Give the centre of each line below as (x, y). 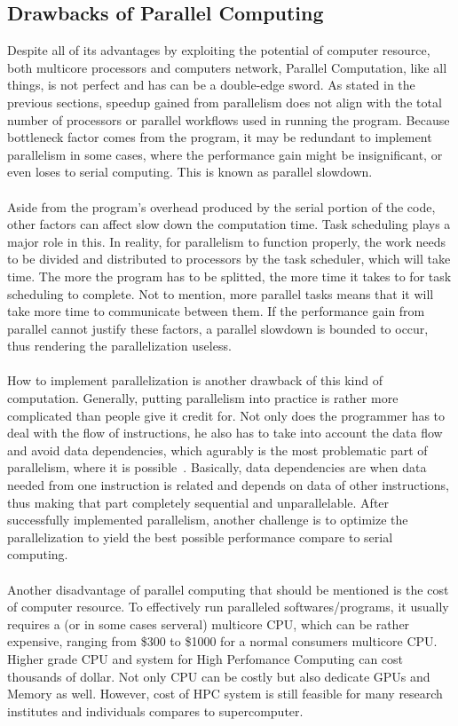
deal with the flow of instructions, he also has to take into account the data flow (225, 433)
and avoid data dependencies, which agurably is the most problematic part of (217, 450)
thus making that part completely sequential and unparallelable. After (198, 502)
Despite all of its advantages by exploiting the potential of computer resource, (219, 50)
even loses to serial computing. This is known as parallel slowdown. (190, 172)
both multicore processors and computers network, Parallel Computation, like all (227, 67)
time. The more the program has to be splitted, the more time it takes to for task (229, 276)
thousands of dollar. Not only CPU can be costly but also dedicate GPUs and (219, 676)
